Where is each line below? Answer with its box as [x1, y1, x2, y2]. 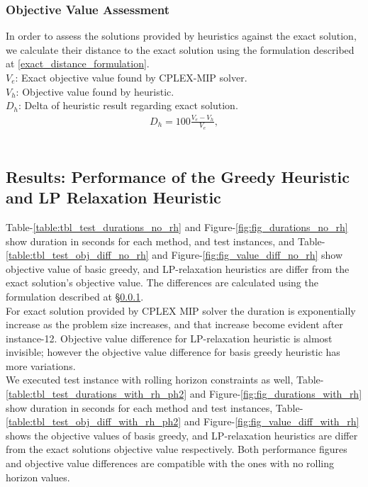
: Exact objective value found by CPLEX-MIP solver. [15, 70, 247, 84]
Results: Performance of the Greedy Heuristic [6, 165, 350, 187]
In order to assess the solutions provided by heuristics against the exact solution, [6, 28, 357, 43]
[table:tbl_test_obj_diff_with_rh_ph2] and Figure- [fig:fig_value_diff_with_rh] [6, 414, 359, 429]
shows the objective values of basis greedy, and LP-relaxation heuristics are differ [6, 427, 358, 442]
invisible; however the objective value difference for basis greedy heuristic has [6, 345, 340, 359]
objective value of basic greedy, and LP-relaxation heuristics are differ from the [6, 261, 350, 276]
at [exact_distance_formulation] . [6, 56, 150, 71]
